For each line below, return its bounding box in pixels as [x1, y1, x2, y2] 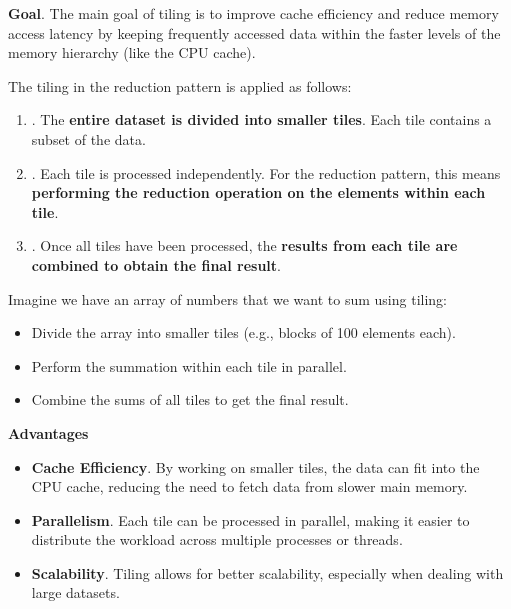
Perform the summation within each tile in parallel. [31, 355, 347, 376]
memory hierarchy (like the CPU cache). [8, 42, 256, 63]
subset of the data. [31, 128, 146, 149]
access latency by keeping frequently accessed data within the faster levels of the [8, 22, 501, 43]
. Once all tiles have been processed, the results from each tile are [31, 235, 458, 256]
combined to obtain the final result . [31, 254, 281, 275]
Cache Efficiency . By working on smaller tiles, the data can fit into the [31, 456, 480, 477]
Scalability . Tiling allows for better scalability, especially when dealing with [31, 562, 504, 583]
